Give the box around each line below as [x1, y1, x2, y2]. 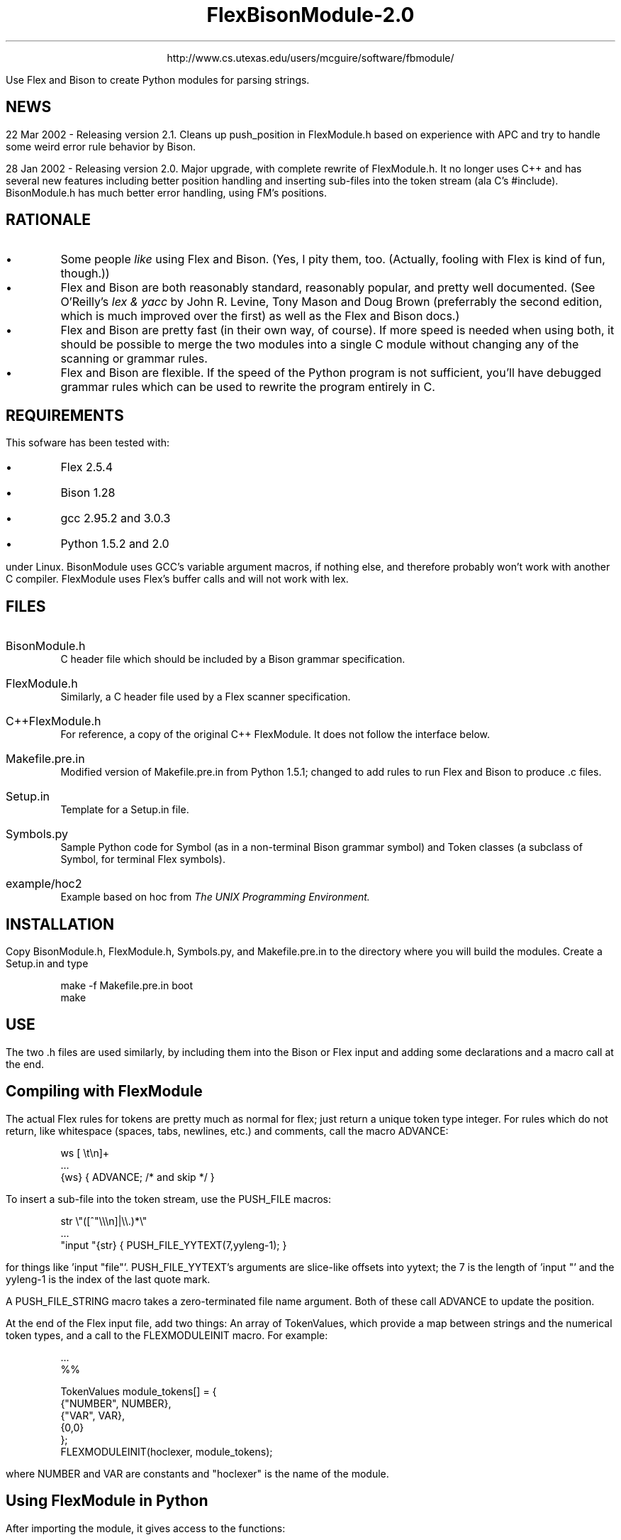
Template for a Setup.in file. [60, 803, 189, 816]
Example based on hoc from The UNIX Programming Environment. [60, 891, 370, 903]
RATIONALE [6, 211, 91, 229]
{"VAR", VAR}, [60, 1409, 125, 1421]
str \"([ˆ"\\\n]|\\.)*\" [60, 1214, 147, 1227]
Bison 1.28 [60, 485, 116, 500]
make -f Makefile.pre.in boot [60, 979, 194, 991]
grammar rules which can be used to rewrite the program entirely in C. [60, 380, 435, 395]
